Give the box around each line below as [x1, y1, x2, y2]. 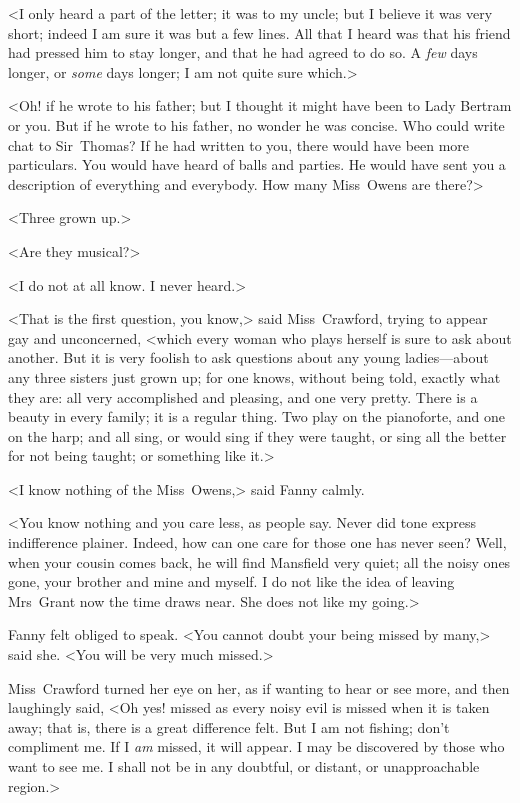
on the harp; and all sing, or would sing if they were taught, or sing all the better [8, 425, 507, 446]
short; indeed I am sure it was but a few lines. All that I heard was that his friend [8, 22, 511, 43]
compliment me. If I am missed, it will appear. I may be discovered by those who [8, 736, 505, 757]
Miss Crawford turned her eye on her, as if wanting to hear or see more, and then [8, 677, 510, 698]
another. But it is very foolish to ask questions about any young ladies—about [8, 347, 489, 368]
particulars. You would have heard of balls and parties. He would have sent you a [8, 154, 506, 175]
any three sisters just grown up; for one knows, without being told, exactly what [8, 366, 501, 387]
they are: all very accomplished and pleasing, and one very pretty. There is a [8, 386, 478, 407]
